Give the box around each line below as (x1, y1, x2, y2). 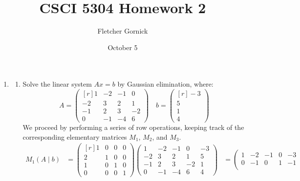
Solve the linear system (22, 79, 92, 89)
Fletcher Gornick (97, 26, 148, 36)
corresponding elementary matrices (22, 131, 127, 142)
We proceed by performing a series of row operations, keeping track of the (22, 122, 244, 132)
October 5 (107, 42, 138, 52)
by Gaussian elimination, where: (117, 79, 214, 89)
